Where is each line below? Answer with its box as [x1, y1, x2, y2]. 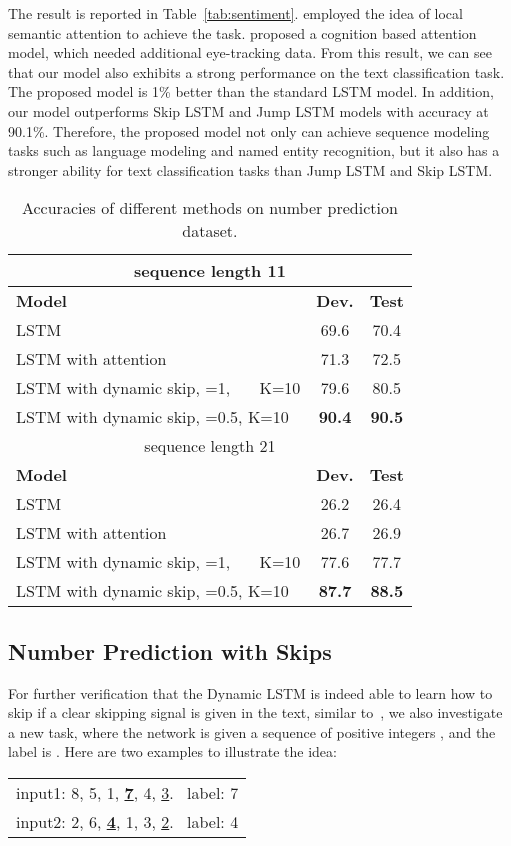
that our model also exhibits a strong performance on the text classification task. [8, 61, 505, 82]
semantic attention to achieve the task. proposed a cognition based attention [8, 22, 477, 43]
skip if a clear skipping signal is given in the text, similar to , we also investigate [8, 702, 503, 723]
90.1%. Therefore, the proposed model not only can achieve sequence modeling [8, 120, 490, 141]
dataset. [182, 219, 238, 243]
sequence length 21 [144, 434, 276, 458]
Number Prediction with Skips [8, 635, 332, 666]
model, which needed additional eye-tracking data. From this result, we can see [8, 42, 492, 63]
